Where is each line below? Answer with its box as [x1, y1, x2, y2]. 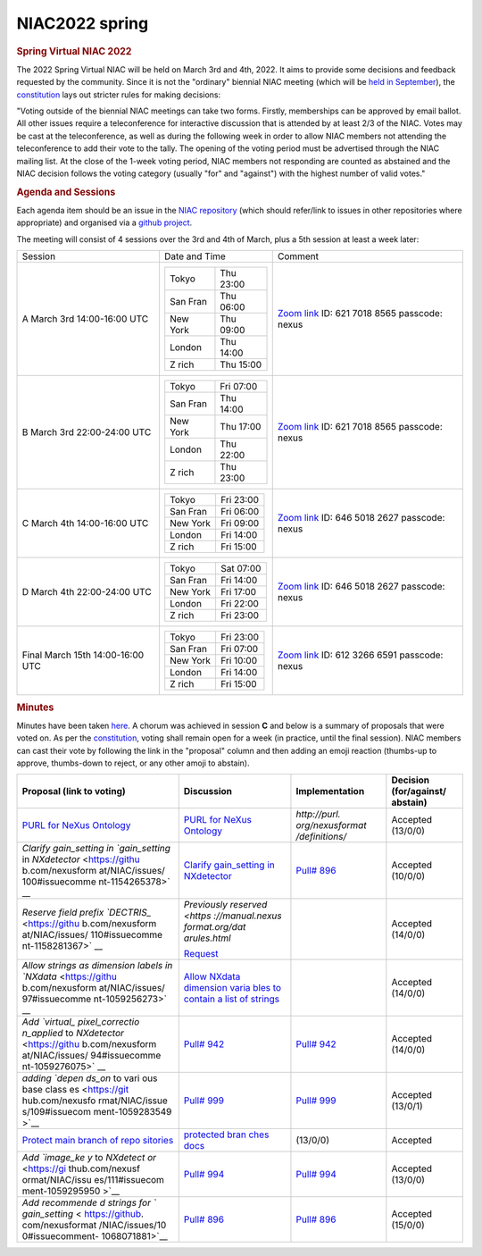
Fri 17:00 [220, 586, 257, 599]
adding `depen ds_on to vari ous [21, 1072, 158, 1084]
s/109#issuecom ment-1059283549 [21, 1106, 172, 1118]
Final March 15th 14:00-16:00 [21, 649, 145, 661]
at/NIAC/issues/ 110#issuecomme [21, 929, 163, 942]
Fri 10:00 [220, 655, 258, 667]
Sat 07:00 [220, 563, 262, 575]
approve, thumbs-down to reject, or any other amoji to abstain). [16, 758, 250, 768]
